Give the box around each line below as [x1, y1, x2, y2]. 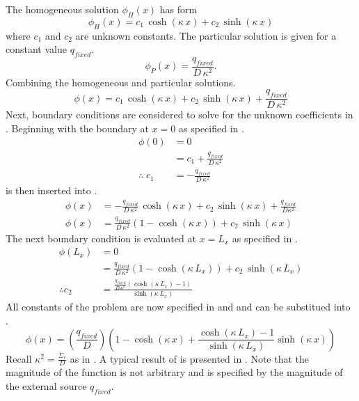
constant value [6, 42, 67, 56]
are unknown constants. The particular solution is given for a [75, 28, 337, 42]
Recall [6, 351, 32, 365]
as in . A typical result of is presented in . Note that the [70, 351, 310, 365]
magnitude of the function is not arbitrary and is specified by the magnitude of [6, 365, 343, 379]
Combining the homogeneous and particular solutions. [6, 74, 236, 89]
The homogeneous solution [6, 2, 119, 16]
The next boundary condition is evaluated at [6, 230, 196, 245]
